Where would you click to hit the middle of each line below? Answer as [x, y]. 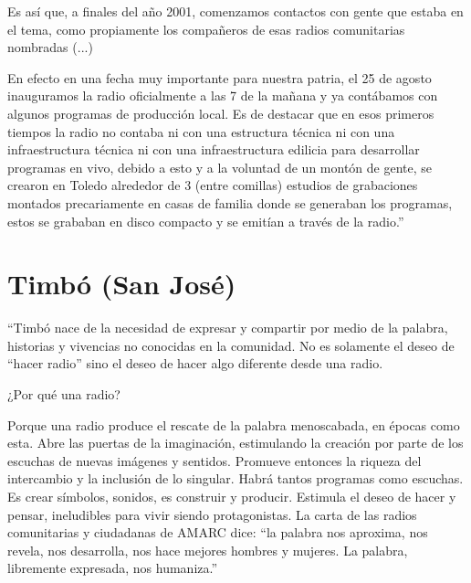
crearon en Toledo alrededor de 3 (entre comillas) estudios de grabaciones [213, 185]
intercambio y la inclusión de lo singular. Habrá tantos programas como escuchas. [235, 478]
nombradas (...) [50, 47]
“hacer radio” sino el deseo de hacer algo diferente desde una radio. [195, 363]
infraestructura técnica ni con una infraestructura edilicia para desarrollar [214, 149]
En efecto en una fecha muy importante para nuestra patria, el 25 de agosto [220, 77]
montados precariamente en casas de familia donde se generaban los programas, [230, 202]
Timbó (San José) [122, 284]
